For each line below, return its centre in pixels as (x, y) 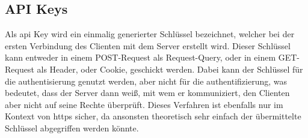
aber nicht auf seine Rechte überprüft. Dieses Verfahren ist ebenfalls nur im (144, 104)
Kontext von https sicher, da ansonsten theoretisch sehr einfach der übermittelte (153, 116)
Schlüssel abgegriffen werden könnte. (72, 127)
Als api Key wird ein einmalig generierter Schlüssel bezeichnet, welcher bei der (150, 34)
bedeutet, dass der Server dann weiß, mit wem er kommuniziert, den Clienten (147, 93)
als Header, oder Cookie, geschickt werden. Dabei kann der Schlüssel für (170, 69)
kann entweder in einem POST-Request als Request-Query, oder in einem (140, 57)
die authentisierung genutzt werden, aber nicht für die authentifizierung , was (146, 81)
